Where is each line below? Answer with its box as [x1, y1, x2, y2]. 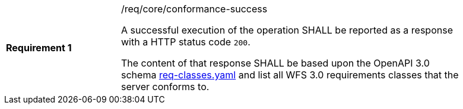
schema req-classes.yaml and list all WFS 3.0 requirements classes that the [121, 69, 459, 81]
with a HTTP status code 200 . [121, 36, 250, 48]
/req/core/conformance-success [121, 3, 268, 15]
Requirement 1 [6, 42, 72, 54]
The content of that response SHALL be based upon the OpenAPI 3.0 [121, 57, 430, 69]
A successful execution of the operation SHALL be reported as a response [121, 24, 453, 36]
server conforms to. [121, 81, 210, 93]
